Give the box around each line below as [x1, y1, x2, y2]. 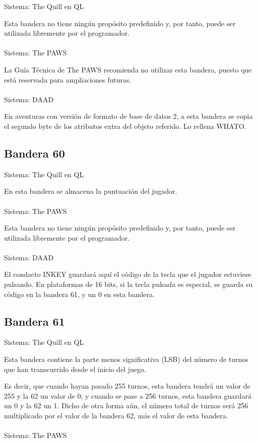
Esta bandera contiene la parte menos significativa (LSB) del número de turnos [4, 354, 248, 364]
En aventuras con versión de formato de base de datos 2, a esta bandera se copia [4, 111, 253, 121]
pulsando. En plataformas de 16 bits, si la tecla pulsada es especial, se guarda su [4, 279, 253, 289]
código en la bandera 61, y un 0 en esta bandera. [4, 288, 155, 299]
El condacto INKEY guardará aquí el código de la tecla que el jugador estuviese [4, 269, 251, 279]
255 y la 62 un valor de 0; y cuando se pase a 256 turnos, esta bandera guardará [4, 390, 251, 401]
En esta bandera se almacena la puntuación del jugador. [4, 186, 177, 196]
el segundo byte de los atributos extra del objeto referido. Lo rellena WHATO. [4, 120, 246, 131]
